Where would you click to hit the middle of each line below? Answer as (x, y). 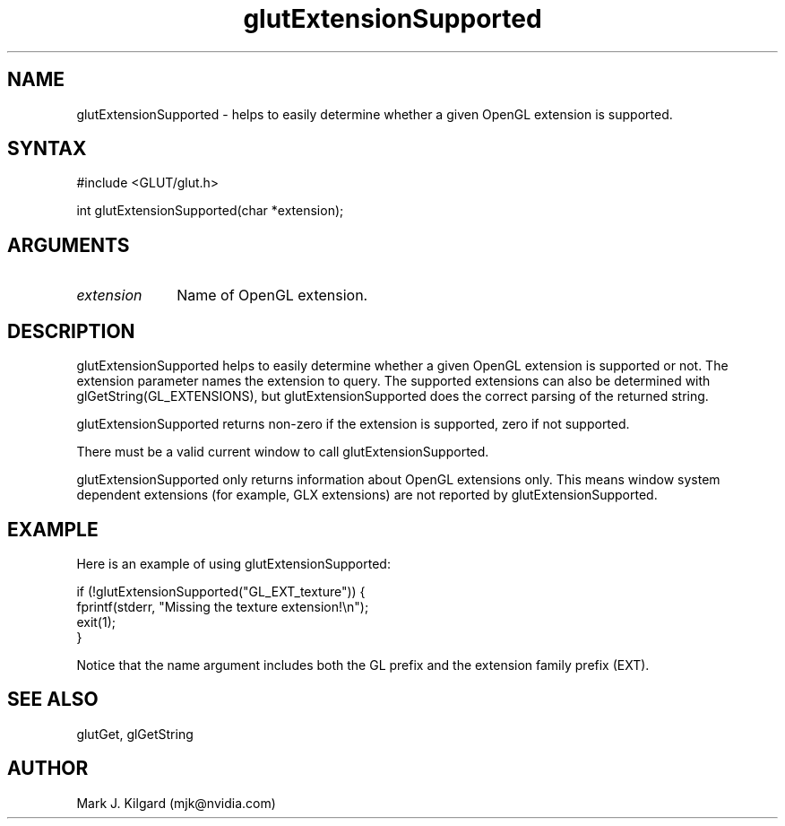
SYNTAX (47, 149)
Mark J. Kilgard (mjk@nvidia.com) (176, 803)
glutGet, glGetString (135, 734)
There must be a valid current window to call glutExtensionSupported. (283, 452)
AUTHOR (48, 769)
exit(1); (96, 622)
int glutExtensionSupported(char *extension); (210, 211)
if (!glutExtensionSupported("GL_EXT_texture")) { (221, 591)
